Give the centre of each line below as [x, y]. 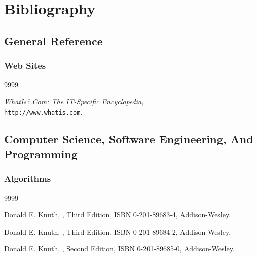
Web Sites [25, 66]
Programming [41, 154]
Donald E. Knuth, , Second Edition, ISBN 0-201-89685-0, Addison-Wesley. [119, 249]
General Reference [53, 40]
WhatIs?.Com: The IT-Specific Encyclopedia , [74, 101]
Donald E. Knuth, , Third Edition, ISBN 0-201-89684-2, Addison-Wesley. [118, 231]
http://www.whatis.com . [43, 111]
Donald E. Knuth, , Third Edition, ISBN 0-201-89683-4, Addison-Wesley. [118, 215]
